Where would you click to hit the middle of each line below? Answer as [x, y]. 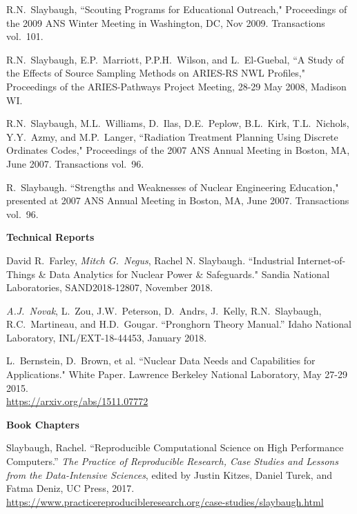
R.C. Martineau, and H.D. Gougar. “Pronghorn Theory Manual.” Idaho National [179, 324]
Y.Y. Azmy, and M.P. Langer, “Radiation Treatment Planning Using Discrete [172, 136]
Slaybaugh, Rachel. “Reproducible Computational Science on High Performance [175, 447]
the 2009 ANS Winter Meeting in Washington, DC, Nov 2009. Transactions [166, 22]
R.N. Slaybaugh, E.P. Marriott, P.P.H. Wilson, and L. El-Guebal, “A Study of [175, 59]
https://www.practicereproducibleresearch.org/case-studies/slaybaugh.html [165, 501]
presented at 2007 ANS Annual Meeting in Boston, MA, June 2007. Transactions [178, 200]
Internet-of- [321, 260]
